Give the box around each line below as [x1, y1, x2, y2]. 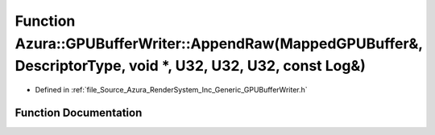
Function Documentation [14, 105, 143, 120]
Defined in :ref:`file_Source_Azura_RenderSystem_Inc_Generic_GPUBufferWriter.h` [35, 85, 308, 95]
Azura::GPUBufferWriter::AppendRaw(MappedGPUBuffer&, [14, 35, 423, 52]
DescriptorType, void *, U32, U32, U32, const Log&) [14, 57, 367, 76]
